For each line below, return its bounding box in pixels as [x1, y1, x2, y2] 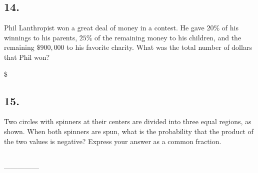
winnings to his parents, [4, 32, 77, 42]
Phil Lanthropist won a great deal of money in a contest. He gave [4, 22, 204, 33]
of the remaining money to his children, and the [94, 32, 241, 42]
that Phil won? [4, 51, 50, 62]
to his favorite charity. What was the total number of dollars [66, 42, 252, 52]
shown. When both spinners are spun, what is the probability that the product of [4, 126, 253, 136]
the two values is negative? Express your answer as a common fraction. [4, 136, 221, 146]
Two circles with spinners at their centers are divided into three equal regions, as [4, 116, 251, 127]
